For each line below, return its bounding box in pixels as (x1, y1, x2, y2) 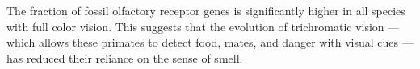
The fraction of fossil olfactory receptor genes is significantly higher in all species (6, 2, 405, 18)
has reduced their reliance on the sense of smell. (6, 49, 243, 66)
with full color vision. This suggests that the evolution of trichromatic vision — (6, 18, 400, 34)
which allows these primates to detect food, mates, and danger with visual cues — (6, 34, 414, 51)
